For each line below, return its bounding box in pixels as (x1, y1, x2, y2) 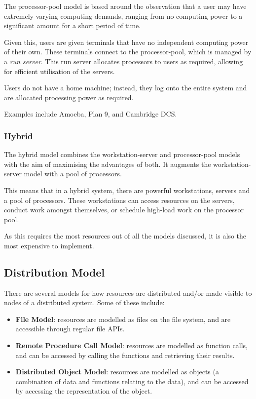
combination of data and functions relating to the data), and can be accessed (15, 376, 249, 386)
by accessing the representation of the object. (15, 386, 152, 396)
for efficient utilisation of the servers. (4, 66, 115, 76)
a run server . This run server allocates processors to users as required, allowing (4, 56, 243, 66)
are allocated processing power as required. (4, 92, 134, 102)
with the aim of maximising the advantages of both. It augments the (4, 159, 211, 169)
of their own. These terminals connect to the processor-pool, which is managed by (4, 46, 252, 57)
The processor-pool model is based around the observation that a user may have (4, 1, 247, 11)
